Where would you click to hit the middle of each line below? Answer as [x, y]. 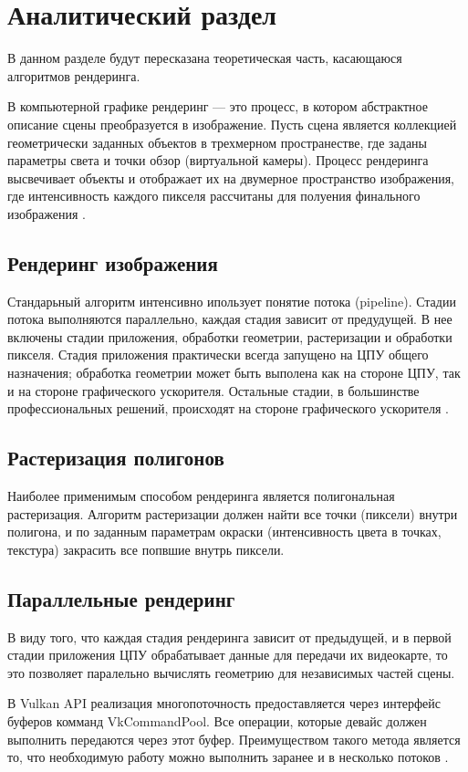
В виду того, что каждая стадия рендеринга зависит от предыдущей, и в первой [229, 636]
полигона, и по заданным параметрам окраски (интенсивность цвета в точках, [224, 532]
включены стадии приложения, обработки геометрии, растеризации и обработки [230, 336]
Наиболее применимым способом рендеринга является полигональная [201, 496]
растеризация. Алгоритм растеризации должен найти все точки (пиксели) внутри [233, 513]
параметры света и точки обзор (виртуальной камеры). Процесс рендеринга [218, 160]
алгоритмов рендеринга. [74, 75]
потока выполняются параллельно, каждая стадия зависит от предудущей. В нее [230, 319]
